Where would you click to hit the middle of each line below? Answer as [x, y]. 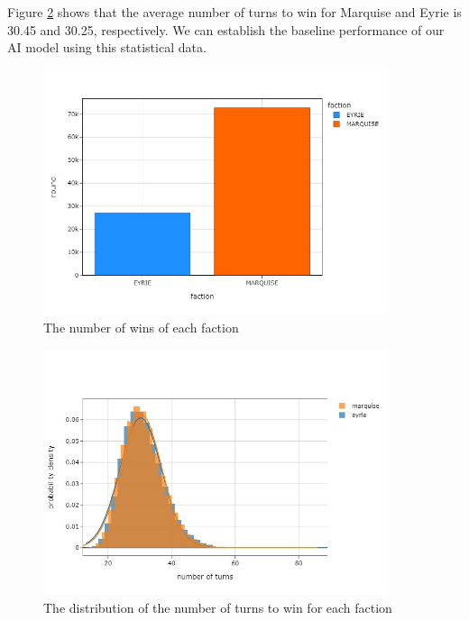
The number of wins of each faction [141, 327]
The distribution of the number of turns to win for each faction [218, 607]
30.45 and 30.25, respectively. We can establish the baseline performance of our [226, 29]
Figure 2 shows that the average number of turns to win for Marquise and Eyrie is [234, 12]
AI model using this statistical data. [107, 47]
